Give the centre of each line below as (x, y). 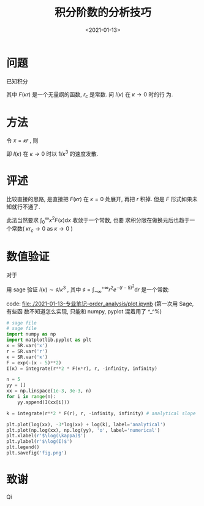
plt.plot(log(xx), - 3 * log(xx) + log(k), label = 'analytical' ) (86, 424)
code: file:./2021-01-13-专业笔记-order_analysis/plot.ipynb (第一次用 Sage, (100, 304)
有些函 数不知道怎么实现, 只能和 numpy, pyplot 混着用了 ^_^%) (84, 311)
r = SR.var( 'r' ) (27, 351)
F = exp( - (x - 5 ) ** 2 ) (34, 362)
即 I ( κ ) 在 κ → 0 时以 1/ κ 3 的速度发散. (52, 153)
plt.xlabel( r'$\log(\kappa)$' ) (46, 436)
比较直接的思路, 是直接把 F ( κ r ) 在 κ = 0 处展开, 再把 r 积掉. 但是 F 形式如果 (99, 199)
